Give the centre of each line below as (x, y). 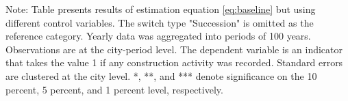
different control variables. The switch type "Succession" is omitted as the (160, 22)
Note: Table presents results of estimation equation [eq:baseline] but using (161, 9)
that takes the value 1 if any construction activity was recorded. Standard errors (174, 62)
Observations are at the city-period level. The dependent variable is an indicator (174, 49)
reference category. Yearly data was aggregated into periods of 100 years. (158, 36)
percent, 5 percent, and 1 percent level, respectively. (114, 89)
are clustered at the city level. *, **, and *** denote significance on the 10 (161, 75)
